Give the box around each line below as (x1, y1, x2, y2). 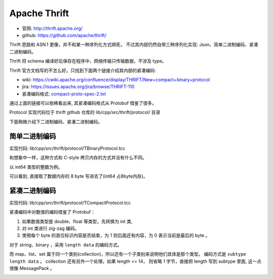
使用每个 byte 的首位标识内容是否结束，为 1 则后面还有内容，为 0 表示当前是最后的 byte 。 (22, 232, 210, 238)
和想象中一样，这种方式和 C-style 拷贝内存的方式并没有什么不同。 (9, 154, 147, 161)
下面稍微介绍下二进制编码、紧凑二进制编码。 (9, 118, 103, 125)
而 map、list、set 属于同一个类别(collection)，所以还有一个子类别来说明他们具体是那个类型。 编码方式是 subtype (9, 251, 246, 257)
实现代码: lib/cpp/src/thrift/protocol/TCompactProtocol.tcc (9, 200, 131, 206)
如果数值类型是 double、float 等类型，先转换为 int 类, (22, 218, 132, 224)
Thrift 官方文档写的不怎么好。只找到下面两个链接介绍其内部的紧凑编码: (9, 67, 156, 73)
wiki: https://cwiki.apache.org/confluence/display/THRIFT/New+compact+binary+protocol (22, 76, 210, 83)
